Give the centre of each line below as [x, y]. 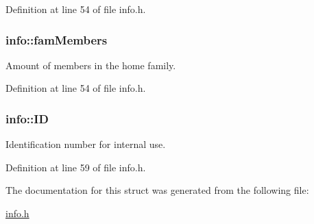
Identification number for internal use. [86, 144]
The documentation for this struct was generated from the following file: [157, 190]
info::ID [27, 118]
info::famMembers [57, 39]
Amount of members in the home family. [91, 65]
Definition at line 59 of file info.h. [76, 167]
